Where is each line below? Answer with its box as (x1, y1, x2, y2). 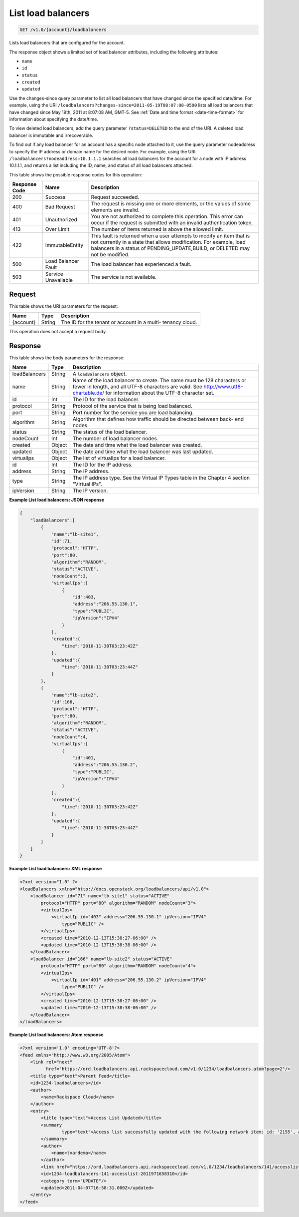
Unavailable (45, 277, 73, 284)
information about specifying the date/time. (9, 116, 98, 122)
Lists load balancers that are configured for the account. (9, 40, 125, 46)
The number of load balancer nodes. (72, 435, 158, 442)
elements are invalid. (91, 206, 140, 213)
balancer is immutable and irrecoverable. (9, 132, 93, 138)
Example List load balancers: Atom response (9, 1032, 104, 1038)
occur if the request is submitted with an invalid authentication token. (91, 219, 253, 226)
